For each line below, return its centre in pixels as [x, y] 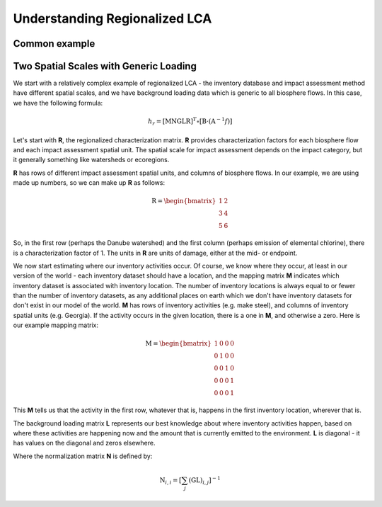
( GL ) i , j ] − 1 [204, 480]
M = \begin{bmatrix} [179, 344]
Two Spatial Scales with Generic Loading [105, 66]
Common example [54, 44]
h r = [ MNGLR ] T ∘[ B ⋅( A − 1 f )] [190, 121]
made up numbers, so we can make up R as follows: [89, 183]
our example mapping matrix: [56, 325]
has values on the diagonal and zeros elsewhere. [84, 443]
